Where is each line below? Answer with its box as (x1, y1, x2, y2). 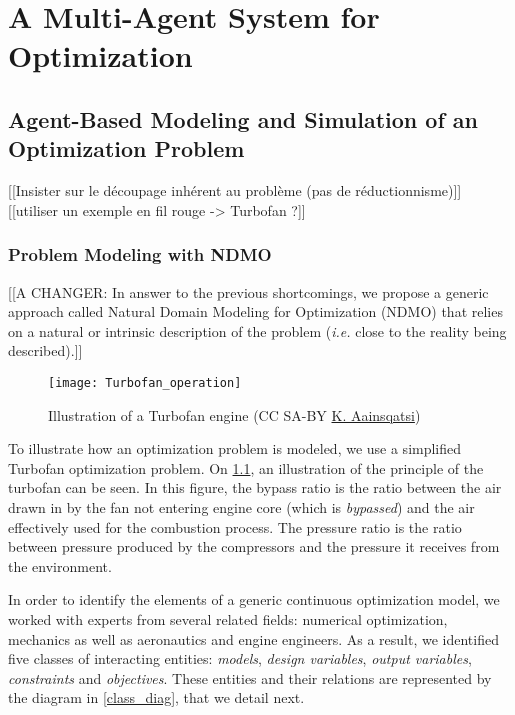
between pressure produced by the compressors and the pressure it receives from (8, 536, 500, 557)
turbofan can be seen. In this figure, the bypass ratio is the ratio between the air (8, 477, 502, 498)
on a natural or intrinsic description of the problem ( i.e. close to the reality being (8, 320, 507, 341)
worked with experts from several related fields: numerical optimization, (8, 608, 448, 629)
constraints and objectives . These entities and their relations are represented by (8, 667, 492, 688)
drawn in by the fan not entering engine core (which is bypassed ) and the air (8, 496, 475, 517)
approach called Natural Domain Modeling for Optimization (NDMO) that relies (8, 301, 503, 322)
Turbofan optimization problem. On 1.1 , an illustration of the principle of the (8, 457, 484, 478)
